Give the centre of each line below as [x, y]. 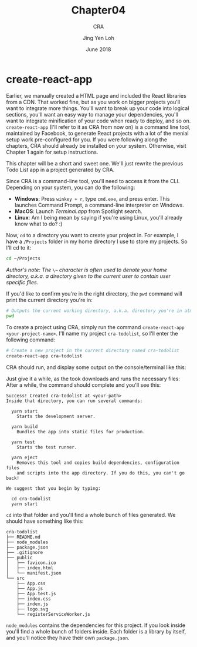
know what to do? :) [38, 224]
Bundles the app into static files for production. [81, 432]
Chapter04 [98, 10]
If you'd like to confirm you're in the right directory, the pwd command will [94, 293]
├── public [19, 558]
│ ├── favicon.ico [31, 563]
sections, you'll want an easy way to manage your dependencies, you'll [92, 114]
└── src [16, 578]
